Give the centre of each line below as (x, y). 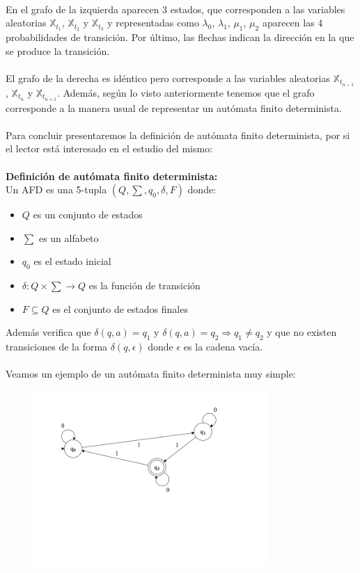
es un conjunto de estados (88, 215)
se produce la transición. (58, 50)
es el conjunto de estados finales (120, 308)
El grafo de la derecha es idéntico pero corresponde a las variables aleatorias (168, 78)
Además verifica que (48, 332)
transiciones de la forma (57, 347)
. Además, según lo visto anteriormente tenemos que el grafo (186, 92)
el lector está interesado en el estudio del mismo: (109, 148)
